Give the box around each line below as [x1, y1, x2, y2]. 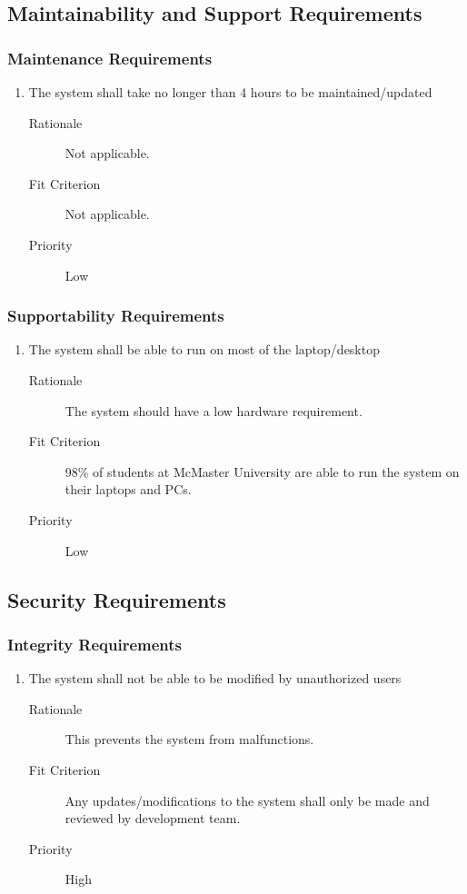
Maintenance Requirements [7, 46, 213, 69]
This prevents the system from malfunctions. [65, 730, 314, 749]
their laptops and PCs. [65, 480, 192, 499]
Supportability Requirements [7, 304, 224, 327]
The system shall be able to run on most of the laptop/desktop [28, 340, 380, 359]
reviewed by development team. [65, 809, 241, 828]
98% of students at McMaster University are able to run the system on [65, 462, 460, 481]
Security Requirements [7, 585, 226, 613]
